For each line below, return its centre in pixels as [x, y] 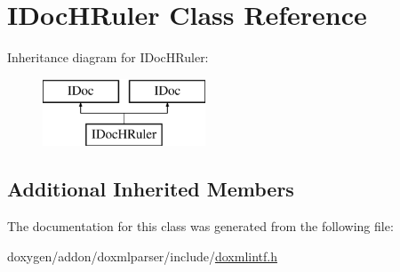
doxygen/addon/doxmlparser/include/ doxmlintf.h [142, 256]
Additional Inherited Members [151, 189]
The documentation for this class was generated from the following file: [200, 226]
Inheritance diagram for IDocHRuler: [108, 57]
